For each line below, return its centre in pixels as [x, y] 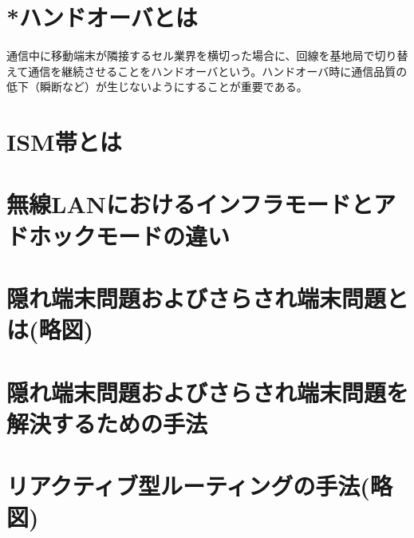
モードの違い [163, 235]
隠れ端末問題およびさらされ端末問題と [208, 298]
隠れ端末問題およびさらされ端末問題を [208, 392]
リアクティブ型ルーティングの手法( [188, 486]
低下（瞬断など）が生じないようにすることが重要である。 [157, 87]
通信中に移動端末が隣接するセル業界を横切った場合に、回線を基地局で [191, 55]
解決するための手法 [107, 423]
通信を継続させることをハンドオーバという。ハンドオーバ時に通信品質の [218, 71]
